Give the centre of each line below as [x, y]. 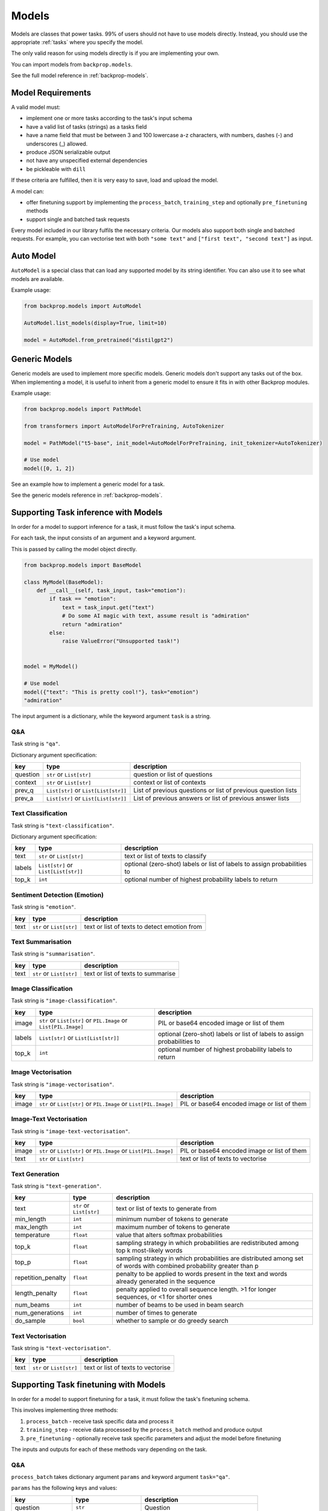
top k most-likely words [150, 1251]
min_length [30, 1219]
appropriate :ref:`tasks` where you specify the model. [77, 42]
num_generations [39, 1313]
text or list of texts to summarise [130, 973]
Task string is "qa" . [36, 744]
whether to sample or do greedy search [172, 1321]
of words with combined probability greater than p [187, 1266]
